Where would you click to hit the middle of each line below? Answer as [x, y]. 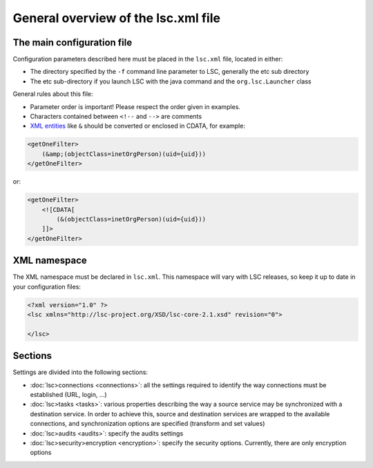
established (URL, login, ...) [68, 395]
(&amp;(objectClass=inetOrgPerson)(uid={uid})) [124, 154]
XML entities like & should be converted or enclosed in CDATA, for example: [137, 126]
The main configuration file [73, 42]
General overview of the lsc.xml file [117, 18]
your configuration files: [47, 286]
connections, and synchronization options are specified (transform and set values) [147, 424]
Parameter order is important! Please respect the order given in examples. [135, 106]
